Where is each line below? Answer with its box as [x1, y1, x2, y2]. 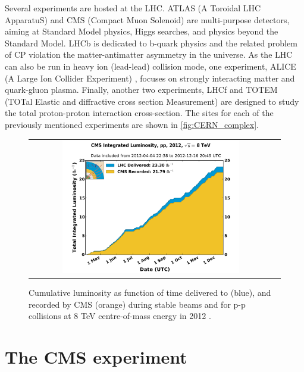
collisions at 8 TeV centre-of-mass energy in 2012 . [29, 310, 211, 322]
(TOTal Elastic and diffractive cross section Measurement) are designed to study [5, 95, 299, 107]
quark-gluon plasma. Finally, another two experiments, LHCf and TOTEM [5, 83, 278, 96]
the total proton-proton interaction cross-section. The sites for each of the [5, 107, 274, 119]
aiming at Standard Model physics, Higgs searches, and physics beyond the [5, 25, 278, 37]
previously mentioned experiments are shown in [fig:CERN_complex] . [5, 118, 259, 130]
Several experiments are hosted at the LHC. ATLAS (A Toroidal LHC [5, 2, 261, 14]
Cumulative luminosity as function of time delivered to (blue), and [29, 286, 271, 299]
